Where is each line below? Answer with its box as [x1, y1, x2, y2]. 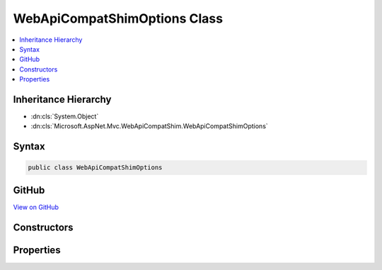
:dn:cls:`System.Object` [30, 112, 99, 120]
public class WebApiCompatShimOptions [28, 164, 163, 171]
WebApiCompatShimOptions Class [13, 11, 223, 26]
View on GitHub [13, 203, 59, 211]
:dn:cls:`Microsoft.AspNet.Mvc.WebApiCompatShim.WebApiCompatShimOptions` [30, 122, 268, 130]
